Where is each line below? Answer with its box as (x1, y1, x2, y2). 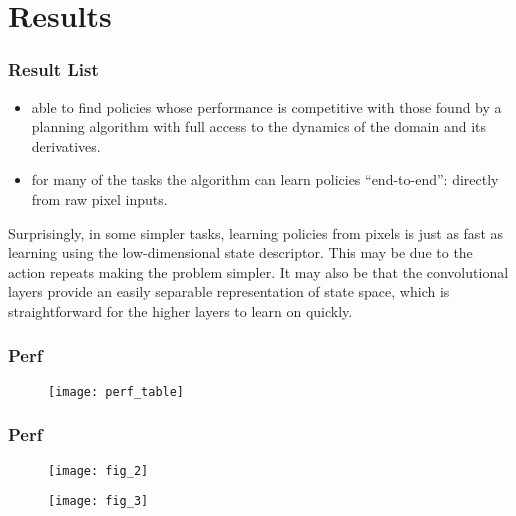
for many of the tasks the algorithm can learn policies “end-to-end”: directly (31, 169, 499, 190)
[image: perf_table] (48, 384, 185, 399)
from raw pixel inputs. (31, 188, 168, 209)
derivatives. (31, 135, 101, 156)
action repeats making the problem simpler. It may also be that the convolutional (8, 261, 509, 282)
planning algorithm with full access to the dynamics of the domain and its (31, 116, 486, 137)
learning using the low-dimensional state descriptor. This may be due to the (8, 242, 473, 263)
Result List (8, 57, 99, 82)
